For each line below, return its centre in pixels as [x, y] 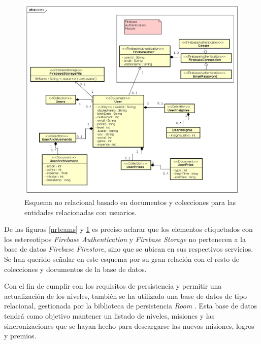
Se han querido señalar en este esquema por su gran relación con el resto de [122, 259]
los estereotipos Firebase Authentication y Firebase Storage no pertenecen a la [125, 239]
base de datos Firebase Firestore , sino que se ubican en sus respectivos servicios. [129, 249]
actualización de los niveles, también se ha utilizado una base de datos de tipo [125, 296]
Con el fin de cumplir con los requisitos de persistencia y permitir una [113, 286]
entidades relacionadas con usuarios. [80, 212]
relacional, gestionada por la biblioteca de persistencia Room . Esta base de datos [131, 306]
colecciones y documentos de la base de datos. [75, 269]
